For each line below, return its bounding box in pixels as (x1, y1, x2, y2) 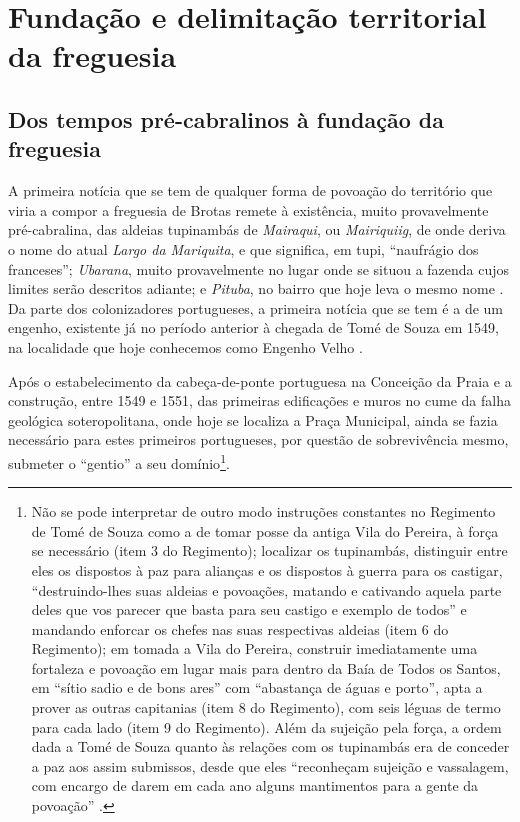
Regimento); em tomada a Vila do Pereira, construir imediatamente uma (31, 638, 478, 659)
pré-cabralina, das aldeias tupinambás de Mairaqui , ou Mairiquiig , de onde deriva (8, 219, 506, 240)
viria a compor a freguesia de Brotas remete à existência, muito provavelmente (8, 199, 489, 220)
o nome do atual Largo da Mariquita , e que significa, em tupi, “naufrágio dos (8, 238, 479, 259)
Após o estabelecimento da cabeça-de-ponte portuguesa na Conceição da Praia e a (8, 370, 512, 391)
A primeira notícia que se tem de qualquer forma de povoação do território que (8, 180, 493, 201)
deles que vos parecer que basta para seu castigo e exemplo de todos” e (31, 599, 467, 620)
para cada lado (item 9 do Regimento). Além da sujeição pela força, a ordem (31, 716, 502, 737)
